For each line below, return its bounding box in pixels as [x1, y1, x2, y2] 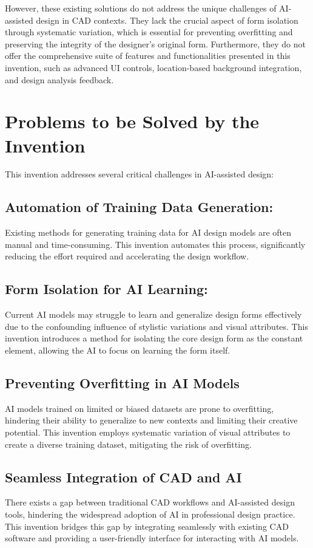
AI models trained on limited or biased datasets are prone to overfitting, [5, 402, 274, 414]
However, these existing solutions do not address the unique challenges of [5, 2, 277, 14]
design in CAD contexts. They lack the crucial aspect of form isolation [36, 13, 298, 26]
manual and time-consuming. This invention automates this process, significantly [5, 238, 306, 250]
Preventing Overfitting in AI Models [5, 374, 240, 392]
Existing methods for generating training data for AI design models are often [5, 226, 292, 239]
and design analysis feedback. [5, 73, 114, 86]
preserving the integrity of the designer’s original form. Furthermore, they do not [5, 37, 306, 50]
